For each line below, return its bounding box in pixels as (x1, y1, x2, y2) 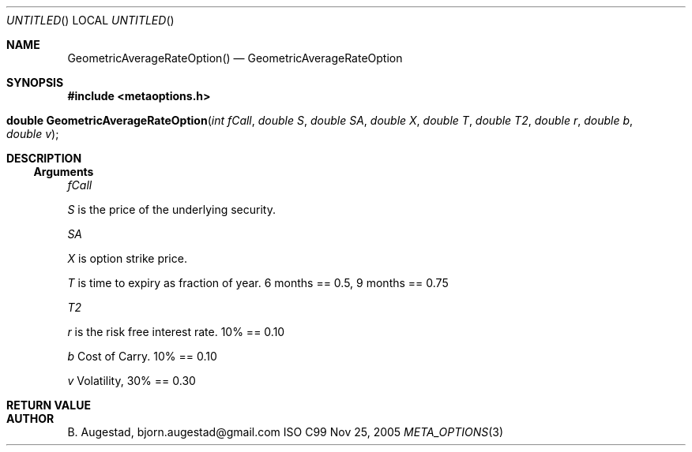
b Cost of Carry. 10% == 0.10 (67, 349, 217, 363)
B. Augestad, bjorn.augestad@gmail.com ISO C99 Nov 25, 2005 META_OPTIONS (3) (67, 425, 504, 439)
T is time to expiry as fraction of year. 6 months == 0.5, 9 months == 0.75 (67, 276, 449, 290)
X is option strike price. (67, 252, 187, 265)
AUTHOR (6, 412, 55, 425)
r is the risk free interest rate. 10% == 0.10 (67, 325, 285, 338)
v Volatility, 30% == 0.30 (67, 374, 196, 387)
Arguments (33, 165, 94, 178)
